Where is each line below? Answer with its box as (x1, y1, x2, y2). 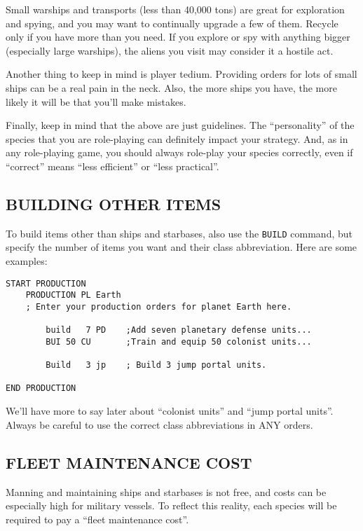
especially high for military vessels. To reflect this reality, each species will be (6, 498, 337, 513)
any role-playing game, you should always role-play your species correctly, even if (6, 145, 353, 160)
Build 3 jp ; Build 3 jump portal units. (46, 360, 267, 371)
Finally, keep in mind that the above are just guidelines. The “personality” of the (6, 118, 355, 132)
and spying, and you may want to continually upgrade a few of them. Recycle (6, 15, 338, 30)
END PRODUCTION (6, 383, 76, 394)
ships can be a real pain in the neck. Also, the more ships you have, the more (6, 80, 337, 95)
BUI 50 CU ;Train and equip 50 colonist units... (46, 336, 312, 347)
